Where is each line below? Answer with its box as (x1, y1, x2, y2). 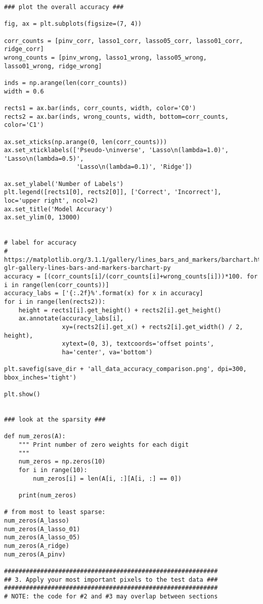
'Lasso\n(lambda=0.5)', (4, 155, 84, 162)
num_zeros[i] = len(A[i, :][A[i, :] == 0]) (33, 475, 182, 482)
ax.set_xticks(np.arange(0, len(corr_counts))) (4, 138, 167, 146)
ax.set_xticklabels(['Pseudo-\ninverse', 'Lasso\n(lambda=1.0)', (4, 147, 229, 154)
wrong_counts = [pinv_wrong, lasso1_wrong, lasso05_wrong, (4, 54, 207, 61)
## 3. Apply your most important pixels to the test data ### (4, 576, 218, 583)
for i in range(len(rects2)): (4, 298, 106, 305)
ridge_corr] (4, 45, 44, 53)
